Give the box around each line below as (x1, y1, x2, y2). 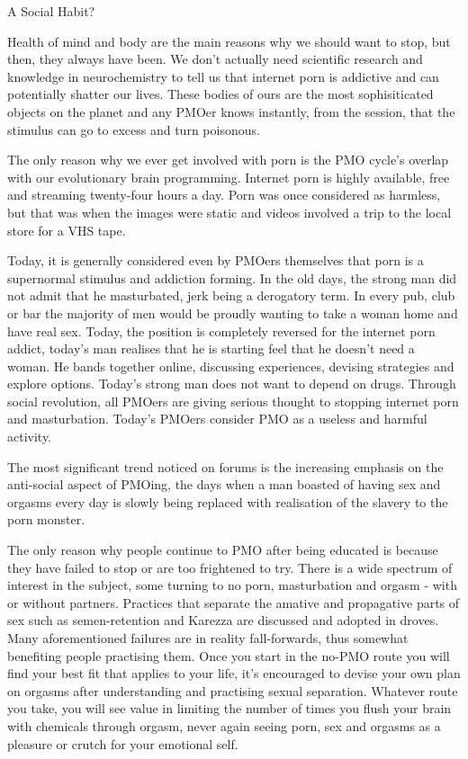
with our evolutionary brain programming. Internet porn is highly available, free (7, 167, 450, 186)
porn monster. (7, 510, 85, 529)
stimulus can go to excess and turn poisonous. (7, 120, 260, 138)
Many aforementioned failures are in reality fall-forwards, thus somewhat (7, 629, 409, 647)
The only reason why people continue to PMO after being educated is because (7, 540, 438, 559)
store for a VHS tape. (7, 220, 126, 239)
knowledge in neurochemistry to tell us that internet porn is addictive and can (7, 67, 439, 85)
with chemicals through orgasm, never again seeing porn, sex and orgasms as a (7, 716, 441, 735)
